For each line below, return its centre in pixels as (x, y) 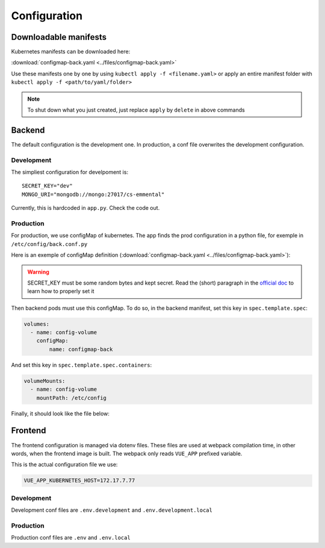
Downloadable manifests (59, 37)
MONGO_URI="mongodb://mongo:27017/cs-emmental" (93, 194)
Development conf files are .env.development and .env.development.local (112, 510)
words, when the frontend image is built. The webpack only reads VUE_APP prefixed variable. (127, 453)
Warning (38, 272)
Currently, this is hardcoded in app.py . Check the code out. (85, 208)
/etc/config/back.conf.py (49, 244)
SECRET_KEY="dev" (47, 186)
